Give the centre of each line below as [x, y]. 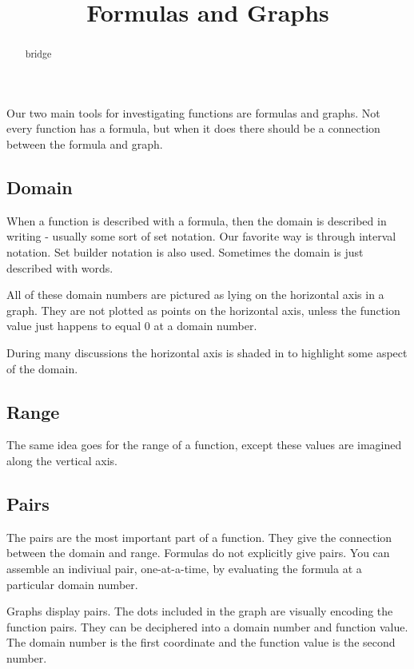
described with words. [60, 267]
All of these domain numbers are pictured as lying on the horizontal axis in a [195, 295]
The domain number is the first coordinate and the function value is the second [201, 642]
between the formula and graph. [85, 144]
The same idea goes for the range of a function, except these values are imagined [204, 445]
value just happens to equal [74, 326]
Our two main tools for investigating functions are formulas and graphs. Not [193, 112]
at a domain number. [205, 326]
